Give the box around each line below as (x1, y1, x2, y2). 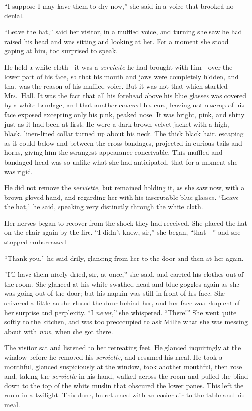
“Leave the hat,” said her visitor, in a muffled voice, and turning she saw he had (4, 27, 242, 37)
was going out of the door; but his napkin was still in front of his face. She (4, 288, 225, 298)
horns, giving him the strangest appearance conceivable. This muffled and (4, 147, 222, 157)
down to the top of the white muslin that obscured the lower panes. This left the (4, 380, 244, 390)
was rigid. (4, 166, 33, 176)
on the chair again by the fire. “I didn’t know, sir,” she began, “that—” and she (4, 227, 241, 237)
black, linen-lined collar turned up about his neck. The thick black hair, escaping (4, 128, 244, 138)
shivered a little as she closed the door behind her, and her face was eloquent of (4, 298, 240, 308)
